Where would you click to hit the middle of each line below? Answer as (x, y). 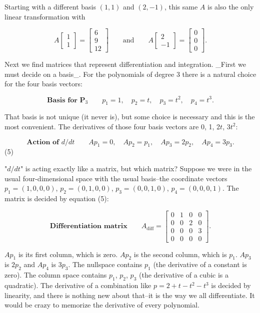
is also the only (230, 6)
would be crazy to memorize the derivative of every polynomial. (102, 305)
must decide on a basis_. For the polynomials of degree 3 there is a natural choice (130, 74)
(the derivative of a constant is (200, 264)
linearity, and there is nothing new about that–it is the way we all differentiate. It (130, 295)
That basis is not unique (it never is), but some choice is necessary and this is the (130, 117)
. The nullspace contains (105, 264)
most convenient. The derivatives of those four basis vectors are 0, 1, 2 (112, 126)
